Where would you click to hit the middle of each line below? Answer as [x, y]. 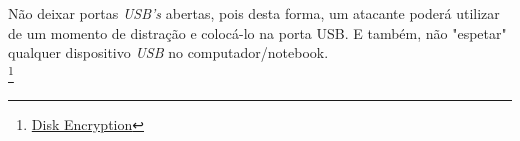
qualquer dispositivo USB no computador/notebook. [168, 52]
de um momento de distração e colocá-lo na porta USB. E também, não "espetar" [257, 32]
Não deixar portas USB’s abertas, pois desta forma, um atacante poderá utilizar [254, 13]
